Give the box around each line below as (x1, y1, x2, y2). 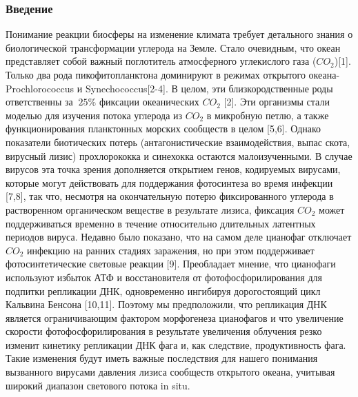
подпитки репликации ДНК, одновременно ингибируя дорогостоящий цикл (6, 283, 321, 298)
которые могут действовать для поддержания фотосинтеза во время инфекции (6, 175, 333, 190)
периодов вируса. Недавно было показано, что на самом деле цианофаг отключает (6, 230, 352, 244)
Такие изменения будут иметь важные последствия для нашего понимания (6, 351, 318, 365)
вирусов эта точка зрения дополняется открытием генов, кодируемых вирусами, (6, 162, 341, 176)
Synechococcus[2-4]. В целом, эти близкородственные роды (85, 81, 333, 95)
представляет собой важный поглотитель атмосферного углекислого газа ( (6, 54, 317, 68)
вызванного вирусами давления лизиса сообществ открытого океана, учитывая (6, 365, 335, 379)
